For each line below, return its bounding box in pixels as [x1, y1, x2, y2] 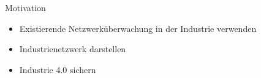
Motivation [5, 1, 46, 14]
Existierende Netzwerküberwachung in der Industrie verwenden [19, 21, 257, 34]
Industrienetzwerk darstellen [19, 42, 126, 55]
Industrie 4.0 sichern [19, 63, 96, 76]
